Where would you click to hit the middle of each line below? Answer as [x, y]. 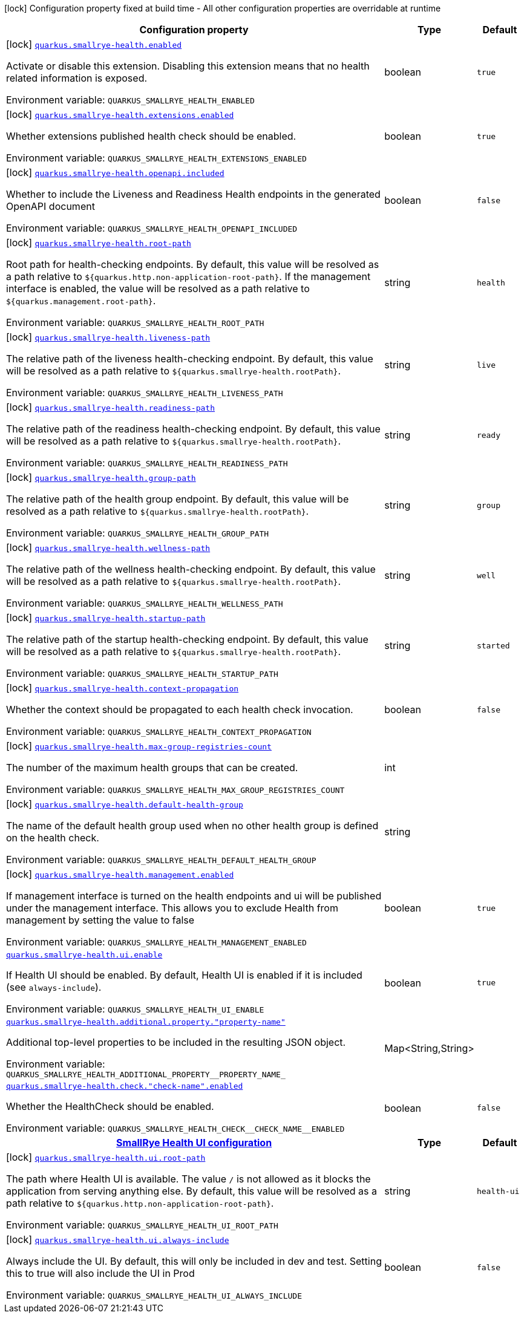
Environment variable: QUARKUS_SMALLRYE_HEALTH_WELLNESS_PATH [145, 603]
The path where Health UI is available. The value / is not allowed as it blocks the [188, 1179]
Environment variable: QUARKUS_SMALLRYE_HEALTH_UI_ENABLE [135, 1009]
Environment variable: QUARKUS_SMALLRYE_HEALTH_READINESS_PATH [147, 463]
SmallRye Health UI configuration [194, 1143]
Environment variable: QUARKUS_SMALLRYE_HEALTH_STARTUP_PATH [142, 673]
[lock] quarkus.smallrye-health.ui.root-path [106, 1157]
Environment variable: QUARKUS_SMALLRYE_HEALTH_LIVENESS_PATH [145, 393]
